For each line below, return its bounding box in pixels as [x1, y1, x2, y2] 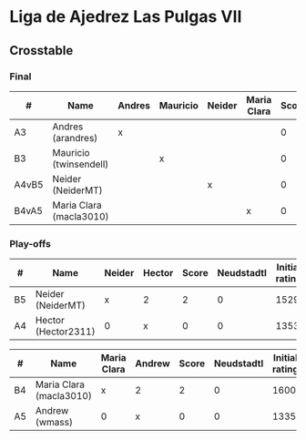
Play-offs [9, 237, 52, 250]
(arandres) [52, 131, 98, 144]
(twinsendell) [52, 158, 109, 170]
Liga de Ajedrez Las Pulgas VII [9, 6, 242, 27]
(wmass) [35, 416, 73, 429]
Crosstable [9, 43, 74, 58]
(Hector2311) [35, 325, 96, 338]
